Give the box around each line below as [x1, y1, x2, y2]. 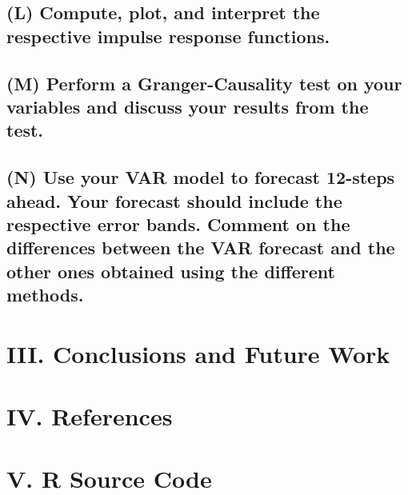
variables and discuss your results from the [6, 94, 369, 118]
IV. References [6, 400, 173, 433]
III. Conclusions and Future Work [6, 337, 390, 369]
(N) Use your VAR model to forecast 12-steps [6, 165, 395, 190]
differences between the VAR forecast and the [6, 235, 395, 260]
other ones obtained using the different [6, 258, 335, 283]
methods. [6, 282, 84, 307]
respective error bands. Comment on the [6, 211, 350, 236]
